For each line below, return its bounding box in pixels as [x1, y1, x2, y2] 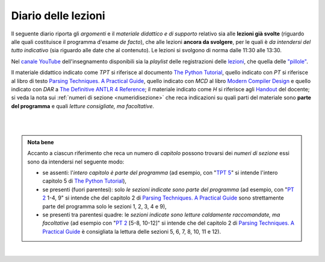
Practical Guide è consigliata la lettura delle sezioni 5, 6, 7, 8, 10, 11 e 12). [42, 228, 221, 235]
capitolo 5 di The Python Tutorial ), [42, 177, 126, 184]
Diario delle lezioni [11, 9, 105, 22]
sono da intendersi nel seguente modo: [27, 158, 125, 165]
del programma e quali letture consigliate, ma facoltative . [11, 102, 155, 109]
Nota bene [27, 138, 54, 145]
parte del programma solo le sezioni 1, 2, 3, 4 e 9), [42, 203, 167, 210]
